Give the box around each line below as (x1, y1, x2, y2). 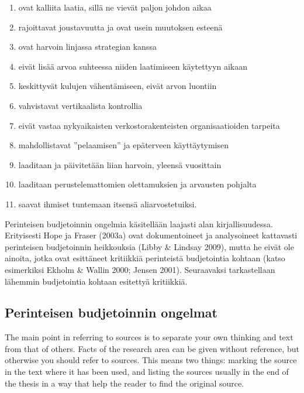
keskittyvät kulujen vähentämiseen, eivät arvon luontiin (18, 80, 217, 92)
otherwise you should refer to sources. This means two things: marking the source (5, 354, 297, 366)
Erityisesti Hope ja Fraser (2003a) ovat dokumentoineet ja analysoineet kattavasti (5, 229, 298, 241)
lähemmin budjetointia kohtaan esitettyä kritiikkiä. (5, 275, 188, 287)
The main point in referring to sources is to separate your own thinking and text (5, 331, 293, 343)
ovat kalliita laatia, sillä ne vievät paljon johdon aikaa (18, 1, 212, 13)
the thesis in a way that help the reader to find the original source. (5, 377, 244, 389)
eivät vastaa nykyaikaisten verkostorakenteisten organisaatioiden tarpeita (18, 119, 280, 131)
